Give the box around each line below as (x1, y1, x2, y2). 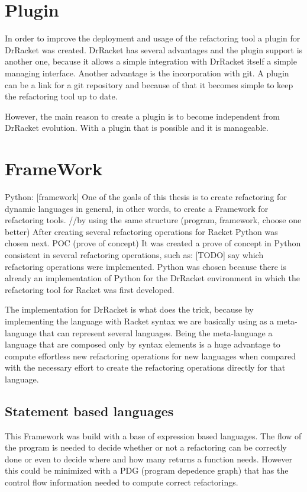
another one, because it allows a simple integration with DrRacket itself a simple (5, 55, 297, 67)
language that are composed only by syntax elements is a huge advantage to (5, 338, 280, 350)
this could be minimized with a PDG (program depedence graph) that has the (5, 464, 289, 477)
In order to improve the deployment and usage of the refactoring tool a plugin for (5, 32, 300, 44)
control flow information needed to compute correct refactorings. (5, 476, 238, 488)
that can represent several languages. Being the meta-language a (39, 326, 273, 339)
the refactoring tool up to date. (5, 90, 118, 102)
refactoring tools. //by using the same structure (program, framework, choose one (5, 214, 302, 226)
